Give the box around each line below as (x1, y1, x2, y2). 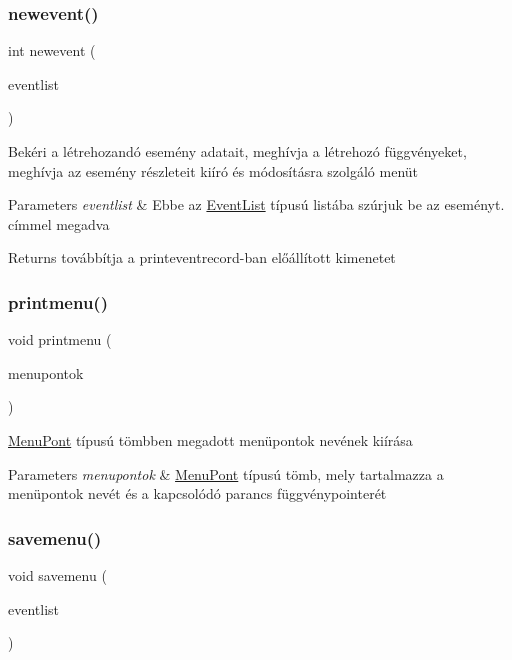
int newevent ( (8, 40, 96, 61)
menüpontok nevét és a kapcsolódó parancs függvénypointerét (8, 483, 387, 504)
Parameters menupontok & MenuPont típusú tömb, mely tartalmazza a (8, 463, 444, 484)
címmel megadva (8, 213, 110, 234)
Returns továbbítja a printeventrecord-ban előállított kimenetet (8, 247, 396, 268)
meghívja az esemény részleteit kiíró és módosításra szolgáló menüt (8, 160, 419, 181)
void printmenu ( (8, 329, 112, 350)
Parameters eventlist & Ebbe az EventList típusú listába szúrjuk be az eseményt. (8, 194, 505, 215)
